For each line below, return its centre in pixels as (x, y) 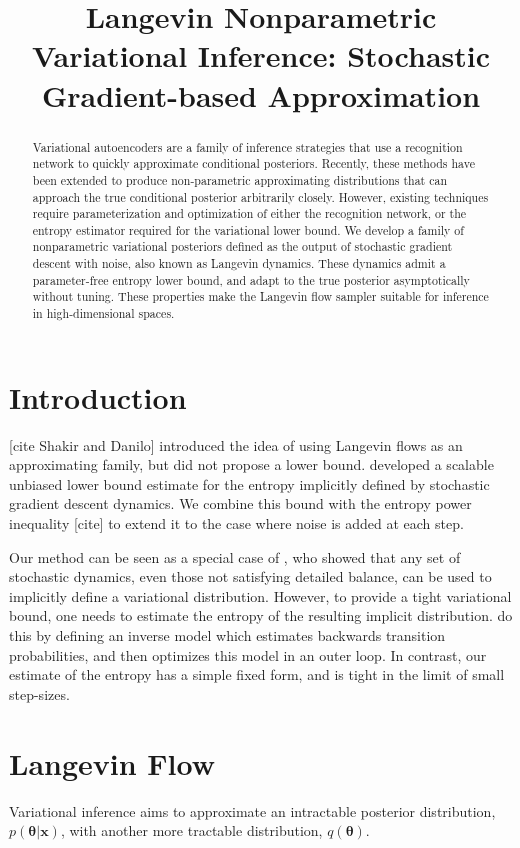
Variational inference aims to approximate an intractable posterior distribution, (252, 810)
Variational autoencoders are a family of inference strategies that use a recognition (247, 146)
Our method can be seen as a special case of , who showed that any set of (235, 556)
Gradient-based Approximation (261, 94)
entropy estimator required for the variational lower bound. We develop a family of (248, 229)
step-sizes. (39, 693)
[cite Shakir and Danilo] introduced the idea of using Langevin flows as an (236, 444)
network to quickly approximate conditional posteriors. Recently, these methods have (253, 163)
